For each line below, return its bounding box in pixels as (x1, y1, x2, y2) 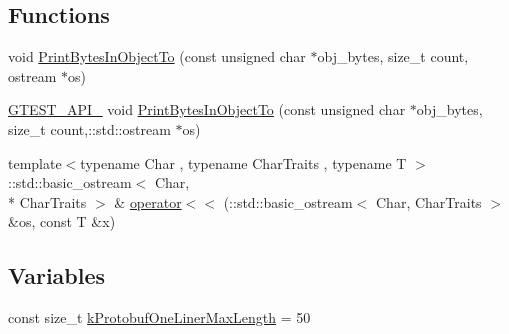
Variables (8, 260, 106, 291)
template (8, 152, 62, 173)
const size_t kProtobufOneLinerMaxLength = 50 (8, 307, 311, 328)
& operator (114, 191, 182, 212)
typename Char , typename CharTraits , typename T (80, 152, 407, 173)
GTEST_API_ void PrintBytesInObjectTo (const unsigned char (8, 99, 406, 120)
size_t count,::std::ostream (8, 118, 171, 139)
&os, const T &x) (8, 211, 116, 232)
